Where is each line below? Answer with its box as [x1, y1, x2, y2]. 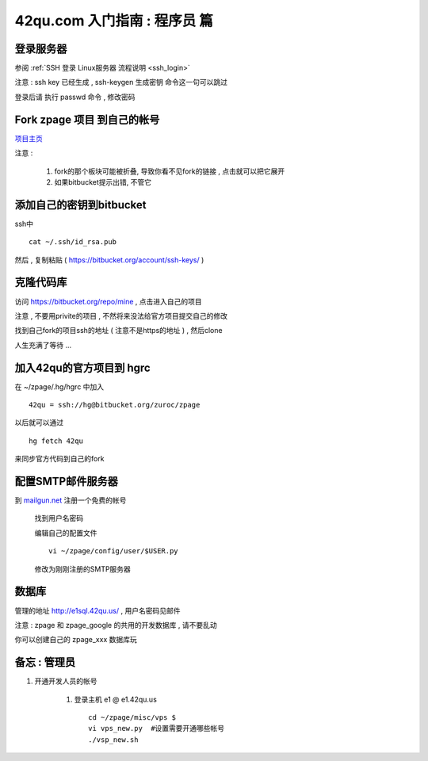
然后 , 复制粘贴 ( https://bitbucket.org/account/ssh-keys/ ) [14, 254, 204, 265]
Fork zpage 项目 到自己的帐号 [14, 113, 160, 126]
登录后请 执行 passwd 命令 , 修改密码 [14, 92, 136, 101]
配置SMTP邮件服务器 [14, 474, 118, 488]
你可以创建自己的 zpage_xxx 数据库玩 [14, 635, 138, 644]
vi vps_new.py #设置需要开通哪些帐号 [88, 724, 225, 733]
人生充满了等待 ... [14, 340, 72, 350]
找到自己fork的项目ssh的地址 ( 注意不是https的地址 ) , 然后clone [14, 326, 223, 335]
